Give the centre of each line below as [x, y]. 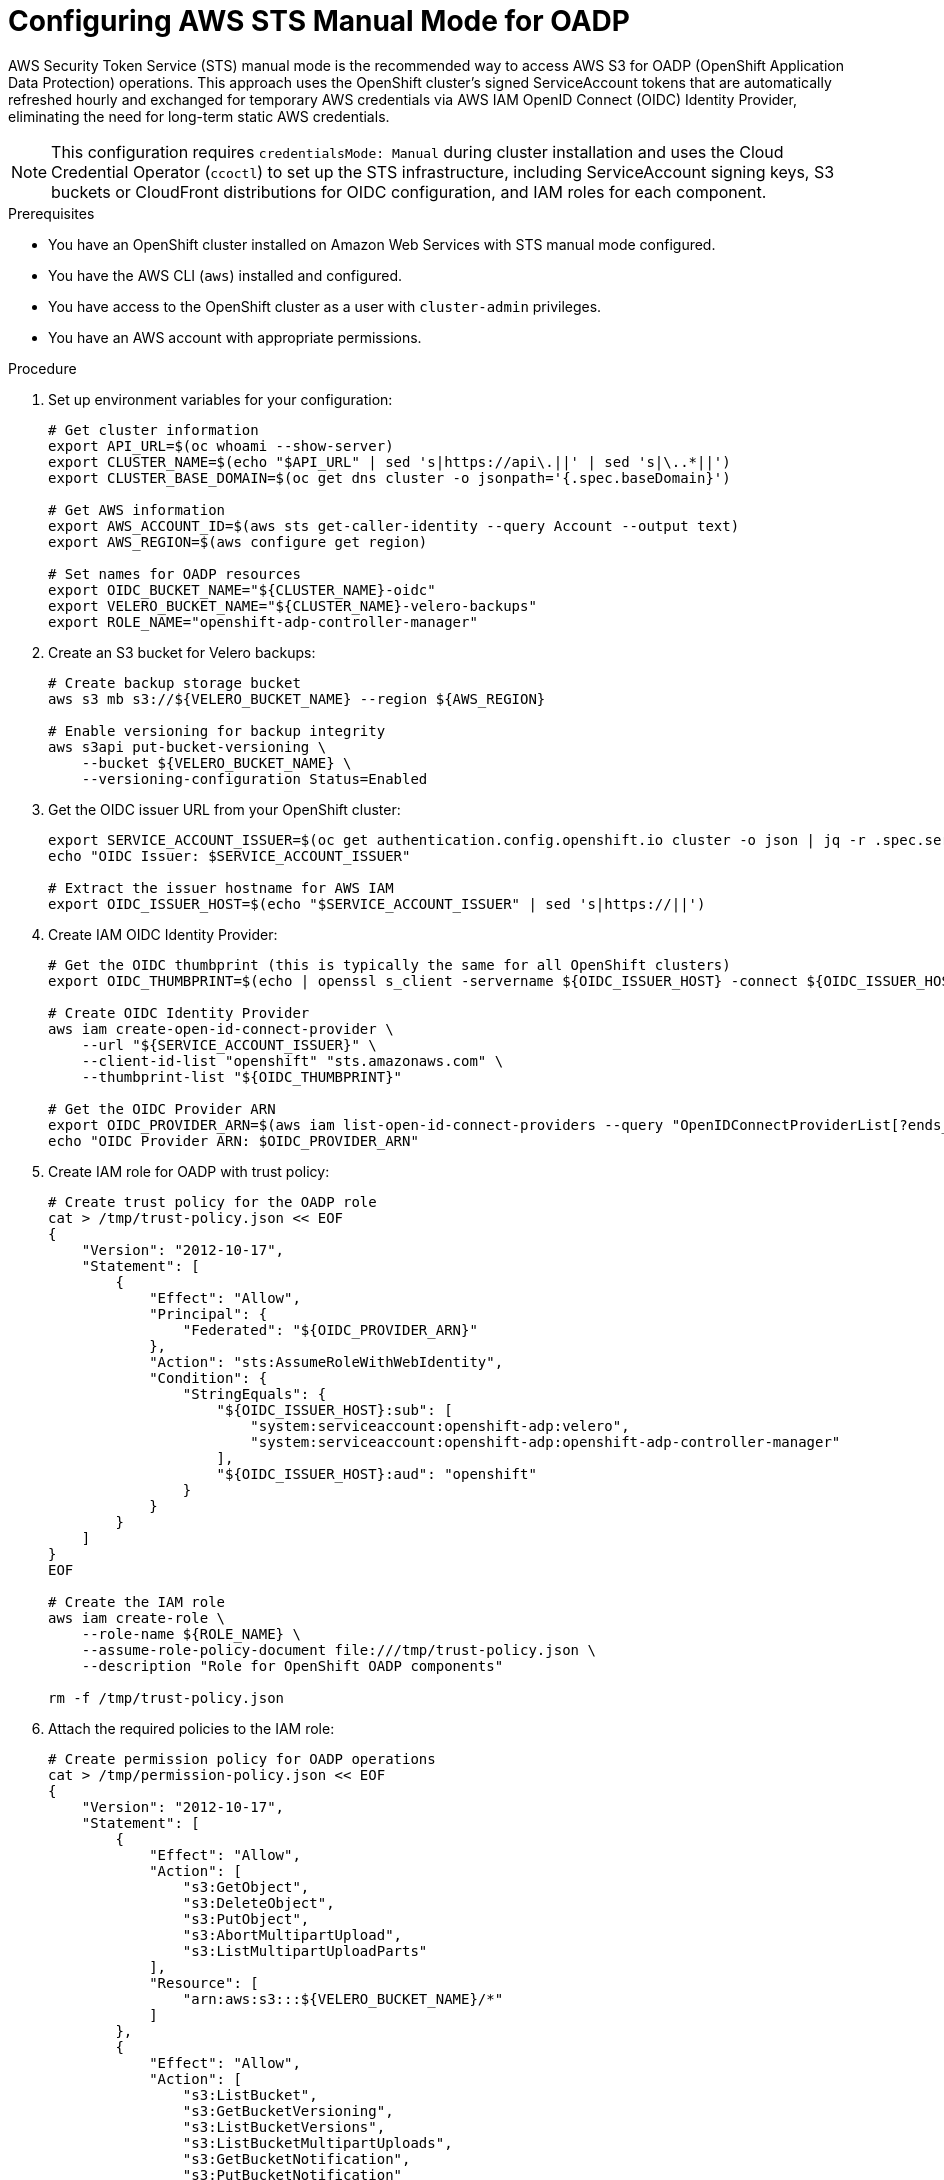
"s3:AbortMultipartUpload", [292, 1934]
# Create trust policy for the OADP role [212, 1201]
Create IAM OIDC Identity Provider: [163, 934]
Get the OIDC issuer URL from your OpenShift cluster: [224, 809]
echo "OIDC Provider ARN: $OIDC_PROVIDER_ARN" [233, 1140]
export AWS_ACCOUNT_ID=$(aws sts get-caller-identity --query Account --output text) [394, 525]
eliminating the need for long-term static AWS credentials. [199, 116]
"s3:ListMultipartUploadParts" [305, 1950]
